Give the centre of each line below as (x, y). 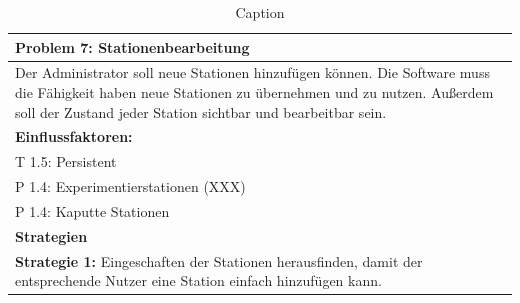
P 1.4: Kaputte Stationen (92, 211)
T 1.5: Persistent (66, 161)
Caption (260, 12)
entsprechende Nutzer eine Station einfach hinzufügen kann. (198, 280)
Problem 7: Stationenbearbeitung (132, 46)
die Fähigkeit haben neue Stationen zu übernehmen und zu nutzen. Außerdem (254, 92)
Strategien (51, 235)
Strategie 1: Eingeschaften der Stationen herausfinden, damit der (219, 260)
